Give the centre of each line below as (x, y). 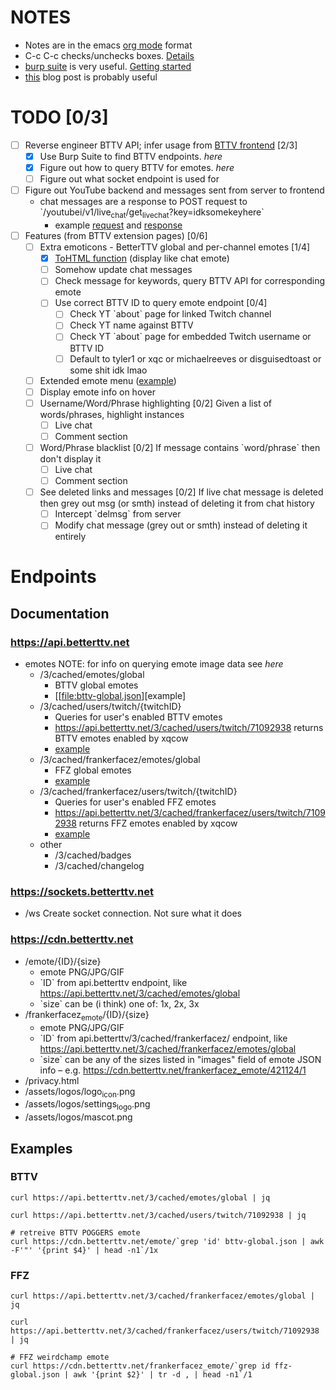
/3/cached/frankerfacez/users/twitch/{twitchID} (138, 792)
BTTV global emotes (96, 685)
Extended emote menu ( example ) (108, 380)
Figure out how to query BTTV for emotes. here (137, 167)
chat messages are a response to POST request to (143, 202)
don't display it (70, 458)
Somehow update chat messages (123, 270)
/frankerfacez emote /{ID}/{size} (87, 1015)
